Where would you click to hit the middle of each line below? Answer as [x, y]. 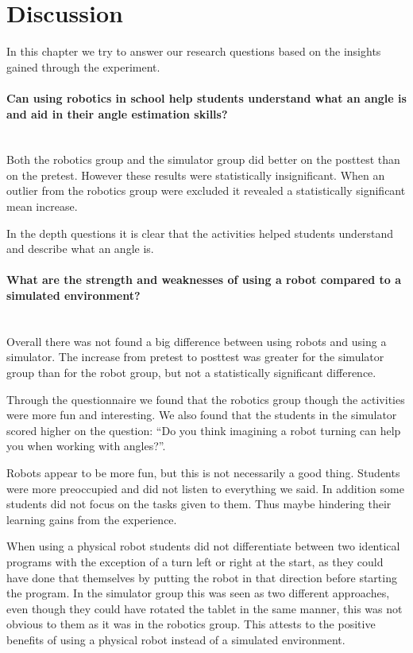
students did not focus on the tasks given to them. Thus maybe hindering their [199, 504]
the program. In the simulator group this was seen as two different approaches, [198, 593]
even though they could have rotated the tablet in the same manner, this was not [205, 608]
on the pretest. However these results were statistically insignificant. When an [196, 175]
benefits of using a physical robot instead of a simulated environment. [176, 639]
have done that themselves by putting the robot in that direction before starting [202, 577]
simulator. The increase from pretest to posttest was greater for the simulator [195, 357]
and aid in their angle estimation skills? [117, 113]
